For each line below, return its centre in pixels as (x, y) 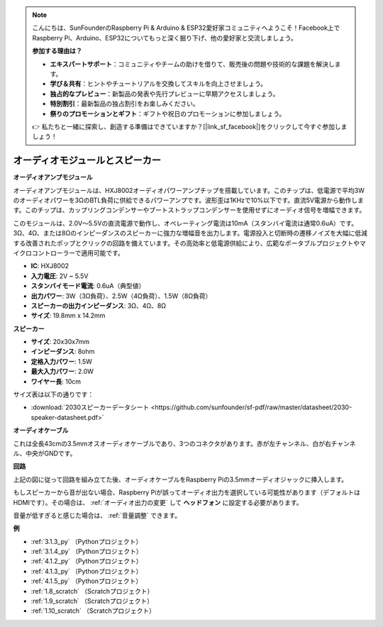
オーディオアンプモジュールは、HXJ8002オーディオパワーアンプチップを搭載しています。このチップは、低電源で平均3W (189, 190)
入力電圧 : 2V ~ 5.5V (60, 276)
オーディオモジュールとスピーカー (87, 161)
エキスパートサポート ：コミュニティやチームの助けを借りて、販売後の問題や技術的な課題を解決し (192, 64)
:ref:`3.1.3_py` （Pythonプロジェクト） (87, 541)
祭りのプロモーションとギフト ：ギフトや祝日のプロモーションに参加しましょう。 (168, 113)
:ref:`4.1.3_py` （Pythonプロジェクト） (87, 571)
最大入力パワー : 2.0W (62, 372)
